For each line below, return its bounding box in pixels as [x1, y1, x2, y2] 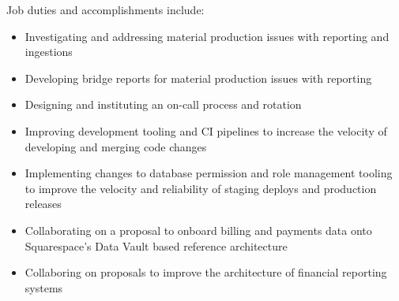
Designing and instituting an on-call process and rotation [24, 96, 302, 113]
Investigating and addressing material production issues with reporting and [24, 28, 390, 44]
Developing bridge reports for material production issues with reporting [24, 69, 372, 86]
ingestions [24, 43, 73, 60]
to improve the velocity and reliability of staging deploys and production [24, 180, 377, 196]
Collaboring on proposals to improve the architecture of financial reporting [24, 264, 387, 281]
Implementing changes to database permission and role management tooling [24, 165, 393, 181]
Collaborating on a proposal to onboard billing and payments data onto [24, 221, 372, 238]
